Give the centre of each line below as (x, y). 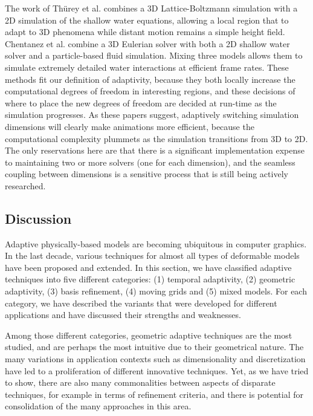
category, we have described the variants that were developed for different (141, 303)
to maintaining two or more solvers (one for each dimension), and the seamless (150, 162)
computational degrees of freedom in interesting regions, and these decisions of (150, 91)
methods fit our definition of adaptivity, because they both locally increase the (150, 79)
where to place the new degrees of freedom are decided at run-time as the (141, 102)
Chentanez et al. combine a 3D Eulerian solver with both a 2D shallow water (147, 43)
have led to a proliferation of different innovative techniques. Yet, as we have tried (157, 370)
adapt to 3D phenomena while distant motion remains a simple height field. (145, 32)
